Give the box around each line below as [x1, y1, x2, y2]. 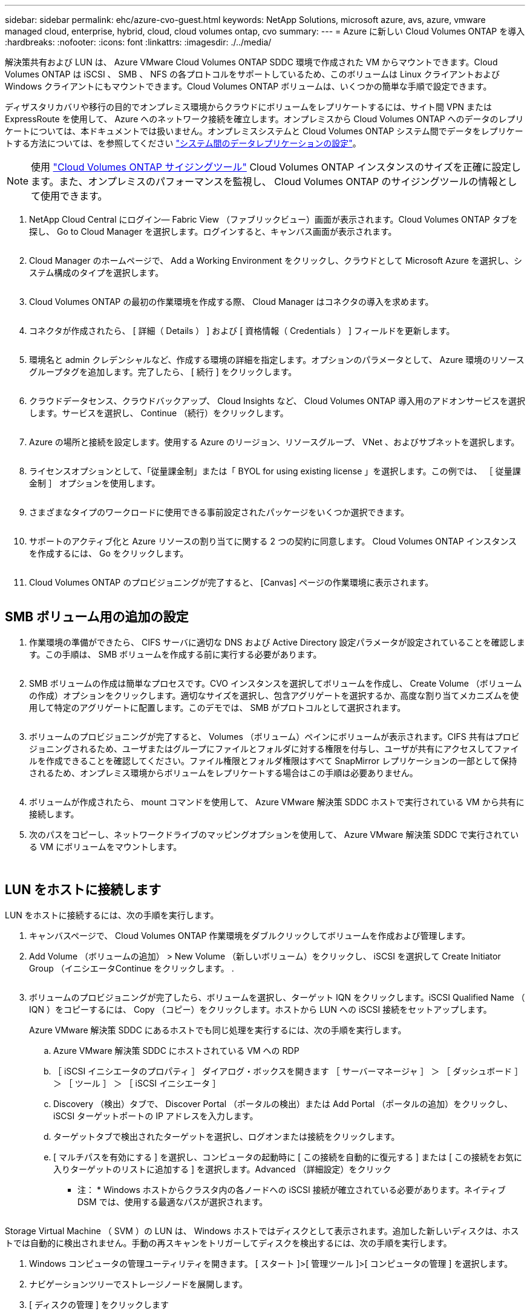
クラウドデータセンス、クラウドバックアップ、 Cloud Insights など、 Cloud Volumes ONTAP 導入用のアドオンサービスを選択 [29, 396, 525, 406]
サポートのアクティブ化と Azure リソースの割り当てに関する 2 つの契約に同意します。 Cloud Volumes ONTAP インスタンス [29, 536, 517, 546]
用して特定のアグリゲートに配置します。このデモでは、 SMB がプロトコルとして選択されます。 [29, 702, 406, 713]
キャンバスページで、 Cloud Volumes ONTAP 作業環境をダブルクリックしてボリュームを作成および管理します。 [29, 930, 471, 941]
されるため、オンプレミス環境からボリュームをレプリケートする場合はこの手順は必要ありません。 [29, 767, 418, 778]
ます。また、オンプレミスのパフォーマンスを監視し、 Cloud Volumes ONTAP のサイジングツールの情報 [31, 175, 498, 188]
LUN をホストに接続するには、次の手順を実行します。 [5, 909, 219, 920]
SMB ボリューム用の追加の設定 [5, 609, 189, 625]
